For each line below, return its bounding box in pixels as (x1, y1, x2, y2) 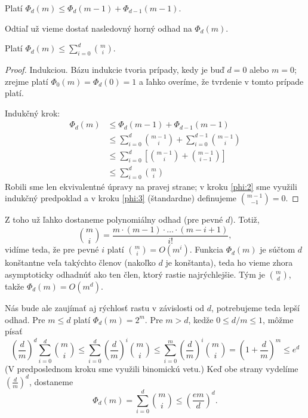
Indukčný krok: (5, 106, 60, 119)
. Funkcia (189, 243, 223, 256)
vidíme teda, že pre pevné (5, 243, 99, 256)
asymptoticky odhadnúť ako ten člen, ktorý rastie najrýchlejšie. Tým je (5, 268, 266, 281)
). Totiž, (230, 213, 260, 226)
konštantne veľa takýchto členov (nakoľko (5, 256, 156, 269)
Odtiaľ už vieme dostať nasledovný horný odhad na (5, 21, 192, 34)
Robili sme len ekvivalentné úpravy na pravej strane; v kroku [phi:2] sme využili (5, 180, 297, 192)
